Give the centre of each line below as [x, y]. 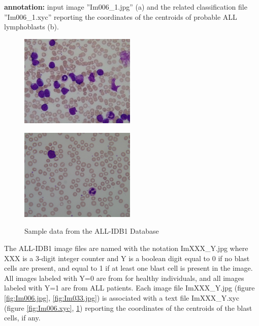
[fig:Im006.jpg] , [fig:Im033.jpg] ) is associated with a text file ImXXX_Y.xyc [122, 298]
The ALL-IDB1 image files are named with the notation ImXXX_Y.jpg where [126, 248]
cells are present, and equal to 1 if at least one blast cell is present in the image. [128, 268]
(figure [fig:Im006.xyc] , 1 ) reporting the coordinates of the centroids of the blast [128, 307]
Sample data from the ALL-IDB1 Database [92, 231]
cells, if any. [22, 318]
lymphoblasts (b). [31, 27]
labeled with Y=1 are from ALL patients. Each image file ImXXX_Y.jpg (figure [129, 288]
